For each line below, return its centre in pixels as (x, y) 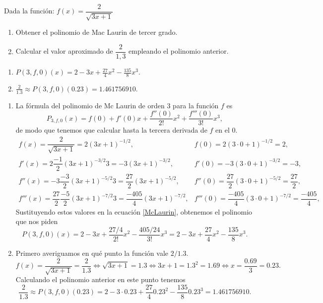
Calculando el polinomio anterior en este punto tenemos (100, 279)
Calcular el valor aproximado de (64, 51)
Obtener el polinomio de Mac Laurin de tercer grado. (97, 32)
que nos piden (37, 221)
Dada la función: (29, 11)
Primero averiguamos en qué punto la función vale (92, 253)
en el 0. (226, 130)
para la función (196, 105)
